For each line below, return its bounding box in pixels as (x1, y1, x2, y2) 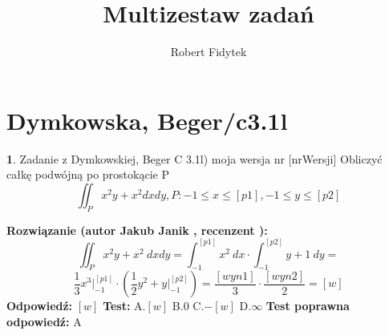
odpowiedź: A (6, 313, 82, 330)
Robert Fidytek (170, 43, 247, 60)
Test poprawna (265, 297, 350, 314)
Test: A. (103, 297, 146, 314)
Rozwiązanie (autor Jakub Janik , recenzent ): (6, 221, 268, 238)
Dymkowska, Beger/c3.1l (6, 103, 288, 136)
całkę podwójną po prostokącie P (6, 166, 169, 183)
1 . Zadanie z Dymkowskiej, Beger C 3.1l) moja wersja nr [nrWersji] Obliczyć (6, 150, 383, 167)
